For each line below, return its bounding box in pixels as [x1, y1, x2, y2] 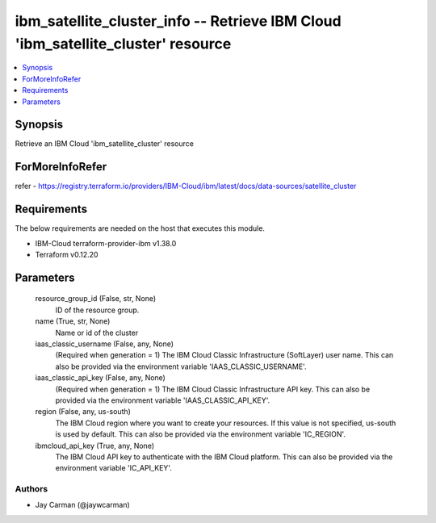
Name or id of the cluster [55, 328, 139, 337]
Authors [15, 483, 48, 495]
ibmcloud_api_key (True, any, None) [35, 441, 155, 450]
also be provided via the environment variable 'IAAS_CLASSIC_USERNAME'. [55, 362, 307, 371]
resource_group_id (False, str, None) [35, 294, 157, 303]
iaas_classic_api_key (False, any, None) [35, 373, 166, 383]
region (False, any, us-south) [35, 407, 131, 416]
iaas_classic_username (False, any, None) [35, 339, 174, 349]
